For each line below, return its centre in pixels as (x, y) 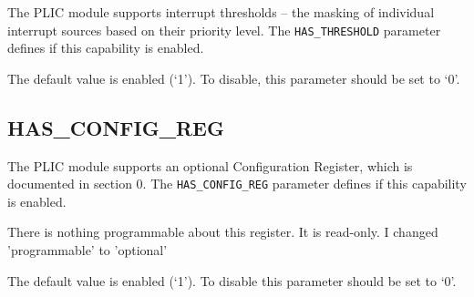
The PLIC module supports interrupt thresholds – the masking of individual (221, 12)
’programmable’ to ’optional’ (88, 250)
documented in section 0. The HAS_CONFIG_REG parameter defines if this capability (237, 184)
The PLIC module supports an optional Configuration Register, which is (210, 165)
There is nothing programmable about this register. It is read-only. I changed (223, 232)
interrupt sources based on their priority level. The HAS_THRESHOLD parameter (224, 30)
